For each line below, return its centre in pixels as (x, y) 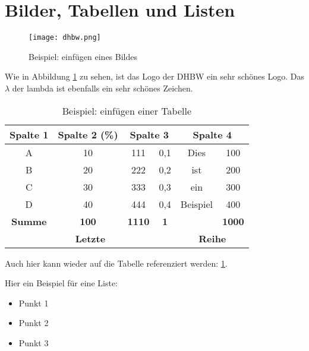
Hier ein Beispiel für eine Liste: (61, 283)
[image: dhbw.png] (65, 38)
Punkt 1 (34, 303)
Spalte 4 (212, 134)
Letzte (90, 238)
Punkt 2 (34, 323)
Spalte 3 (149, 134)
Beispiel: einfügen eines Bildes (83, 56)
